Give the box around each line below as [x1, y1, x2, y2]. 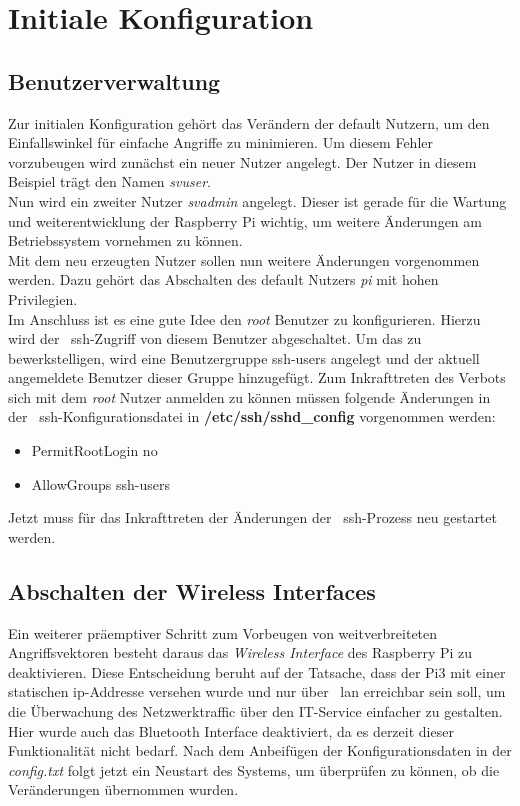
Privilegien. [8, 288, 78, 309]
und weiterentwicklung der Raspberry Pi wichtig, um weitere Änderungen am [8, 210, 482, 231]
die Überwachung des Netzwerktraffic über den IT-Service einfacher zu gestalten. [8, 701, 503, 722]
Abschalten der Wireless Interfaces [8, 575, 376, 606]
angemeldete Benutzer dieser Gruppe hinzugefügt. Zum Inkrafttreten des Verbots [8, 367, 506, 388]
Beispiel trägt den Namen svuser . [8, 171, 211, 192]
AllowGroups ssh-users [31, 473, 171, 494]
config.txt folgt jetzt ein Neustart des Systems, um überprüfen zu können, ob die [8, 759, 500, 780]
